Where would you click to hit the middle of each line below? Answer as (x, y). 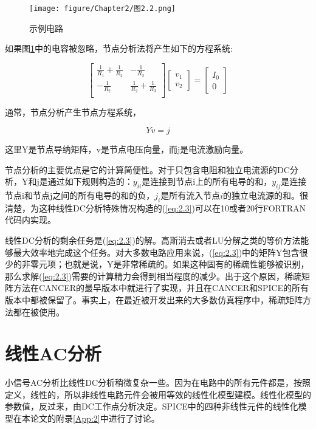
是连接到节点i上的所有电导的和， (207, 181)
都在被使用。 (39, 311)
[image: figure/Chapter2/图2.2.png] (102, 9)
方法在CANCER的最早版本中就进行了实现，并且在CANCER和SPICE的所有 (161, 288)
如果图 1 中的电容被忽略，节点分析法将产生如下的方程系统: (119, 48)
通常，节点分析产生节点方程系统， (73, 112)
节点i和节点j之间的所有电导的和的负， (80, 195)
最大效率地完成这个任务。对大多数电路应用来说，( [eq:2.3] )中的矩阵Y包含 (156, 252)
